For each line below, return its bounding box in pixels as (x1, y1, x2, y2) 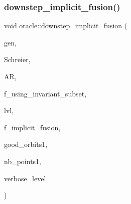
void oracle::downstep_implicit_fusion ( (4, 20, 127, 31)
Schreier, (4, 54, 31, 65)
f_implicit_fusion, (4, 122, 61, 132)
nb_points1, (4, 156, 41, 166)
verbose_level (4, 173, 46, 183)
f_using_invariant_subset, (4, 88, 87, 98)
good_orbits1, (4, 139, 48, 149)
